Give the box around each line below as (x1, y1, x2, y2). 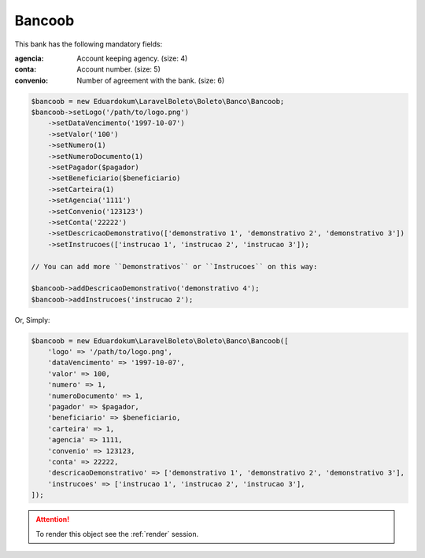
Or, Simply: (14, 315, 50, 324)
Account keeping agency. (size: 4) (76, 54, 188, 63)
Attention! (35, 515, 70, 524)
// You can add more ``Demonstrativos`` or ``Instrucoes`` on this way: (31, 262, 318, 271)
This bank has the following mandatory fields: (14, 39, 163, 49)
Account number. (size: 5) (76, 65, 161, 74)
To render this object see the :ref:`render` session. (35, 529, 199, 538)
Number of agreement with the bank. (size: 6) (76, 76, 225, 85)
